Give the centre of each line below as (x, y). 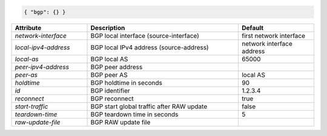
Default (252, 28)
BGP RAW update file (121, 122)
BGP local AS (109, 59)
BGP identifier (110, 90)
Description (108, 28)
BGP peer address (117, 67)
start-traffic (31, 107)
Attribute (28, 28)
